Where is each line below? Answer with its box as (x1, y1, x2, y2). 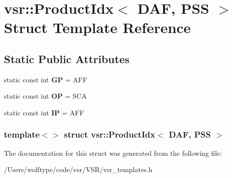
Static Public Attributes (4, 51, 130, 66)
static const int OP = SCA (4, 91, 87, 101)
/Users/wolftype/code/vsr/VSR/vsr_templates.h (4, 164, 153, 175)
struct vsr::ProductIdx (64, 128, 155, 141)
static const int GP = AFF (4, 74, 87, 84)
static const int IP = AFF (4, 107, 84, 117)
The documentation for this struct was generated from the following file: (4, 147, 222, 158)
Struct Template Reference (4, 17, 191, 37)
